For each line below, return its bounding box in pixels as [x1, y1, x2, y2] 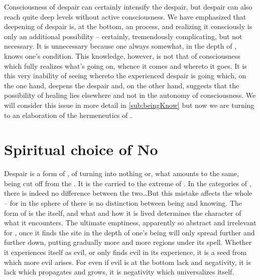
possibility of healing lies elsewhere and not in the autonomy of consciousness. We [4, 90, 256, 100]
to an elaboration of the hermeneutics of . [4, 109, 132, 120]
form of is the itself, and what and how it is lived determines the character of [4, 207, 241, 218]
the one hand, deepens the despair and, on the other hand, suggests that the [4, 80, 239, 90]
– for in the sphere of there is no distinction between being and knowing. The [4, 198, 242, 208]
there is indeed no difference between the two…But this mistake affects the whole [4, 188, 252, 198]
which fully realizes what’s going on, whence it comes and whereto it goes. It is [4, 60, 247, 71]
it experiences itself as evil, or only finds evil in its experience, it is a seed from [4, 247, 247, 257]
